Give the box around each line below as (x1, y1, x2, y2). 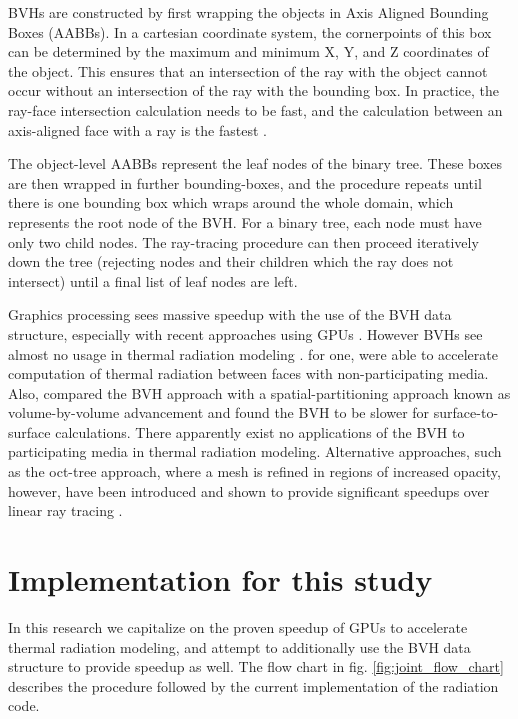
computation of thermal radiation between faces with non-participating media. (8, 363, 489, 384)
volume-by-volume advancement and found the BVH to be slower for (8, 402, 430, 423)
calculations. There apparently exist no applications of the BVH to (55, 421, 465, 442)
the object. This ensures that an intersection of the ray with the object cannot (8, 60, 488, 81)
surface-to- (433, 402, 499, 423)
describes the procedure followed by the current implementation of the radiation (8, 675, 499, 696)
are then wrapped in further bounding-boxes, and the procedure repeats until (8, 172, 482, 193)
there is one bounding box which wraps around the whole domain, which (8, 192, 454, 213)
